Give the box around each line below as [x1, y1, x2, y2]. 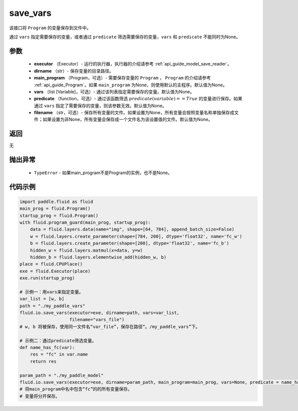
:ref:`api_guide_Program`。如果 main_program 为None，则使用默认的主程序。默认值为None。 [34, 82, 227, 88]
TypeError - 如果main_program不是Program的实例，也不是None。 [34, 169, 172, 176]
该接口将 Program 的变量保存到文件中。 [9, 25, 91, 31]
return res [30, 358, 57, 364]
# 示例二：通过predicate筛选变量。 [19, 338, 97, 343]
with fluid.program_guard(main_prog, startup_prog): [19, 219, 151, 225]
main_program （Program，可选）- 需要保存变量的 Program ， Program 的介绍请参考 [34, 75, 211, 81]
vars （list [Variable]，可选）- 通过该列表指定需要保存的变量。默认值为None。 [34, 88, 195, 94]
